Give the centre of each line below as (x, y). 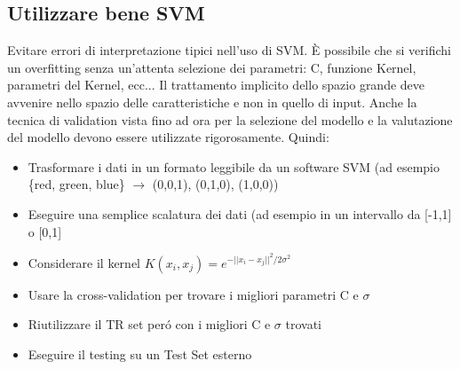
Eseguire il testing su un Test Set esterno (140, 353)
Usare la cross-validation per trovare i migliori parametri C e (193, 294)
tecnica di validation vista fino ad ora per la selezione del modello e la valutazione (230, 119)
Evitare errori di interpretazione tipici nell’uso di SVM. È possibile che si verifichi (229, 50)
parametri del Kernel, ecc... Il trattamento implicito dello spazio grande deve (216, 85)
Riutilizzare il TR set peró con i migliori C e (149, 324)
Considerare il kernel (84, 262)
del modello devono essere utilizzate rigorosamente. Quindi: (168, 137)
